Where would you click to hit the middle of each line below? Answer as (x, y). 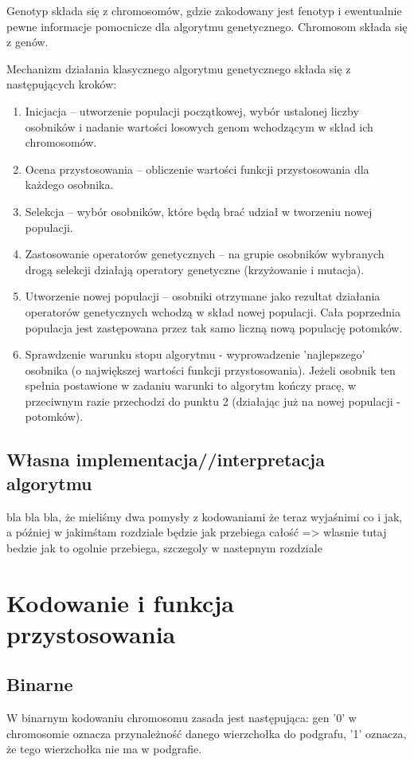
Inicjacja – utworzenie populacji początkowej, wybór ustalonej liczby (192, 110)
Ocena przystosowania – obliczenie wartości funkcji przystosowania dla (197, 169)
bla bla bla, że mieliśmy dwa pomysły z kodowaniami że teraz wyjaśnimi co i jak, (205, 516)
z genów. (27, 42)
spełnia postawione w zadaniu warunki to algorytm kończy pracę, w (191, 385)
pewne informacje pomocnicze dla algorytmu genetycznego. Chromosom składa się (207, 26)
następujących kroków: (62, 84)
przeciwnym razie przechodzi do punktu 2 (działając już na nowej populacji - (213, 401)
